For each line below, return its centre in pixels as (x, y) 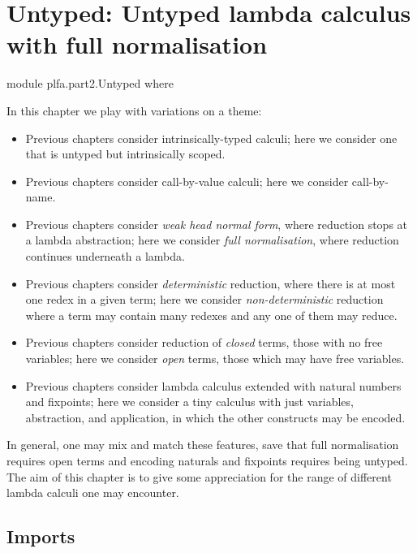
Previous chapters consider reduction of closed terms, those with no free (204, 342)
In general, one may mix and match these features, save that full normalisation (203, 445)
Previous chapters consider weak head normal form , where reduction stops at (217, 224)
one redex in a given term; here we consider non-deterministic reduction (204, 299)
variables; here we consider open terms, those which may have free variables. (215, 359)
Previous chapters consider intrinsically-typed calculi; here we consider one (211, 138)
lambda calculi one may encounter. (93, 493)
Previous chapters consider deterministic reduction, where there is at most (211, 283)
